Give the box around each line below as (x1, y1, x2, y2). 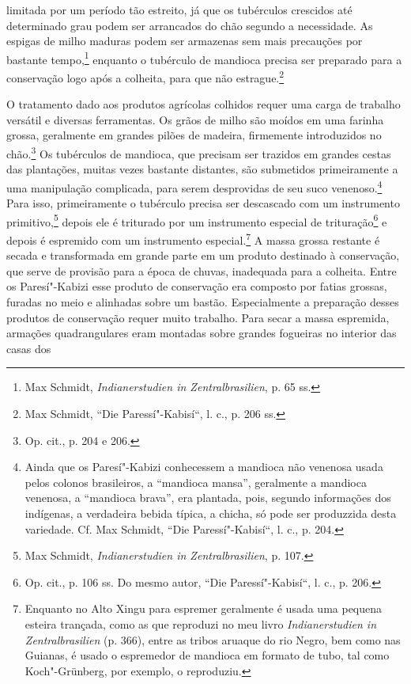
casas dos (6, 340, 51, 356)
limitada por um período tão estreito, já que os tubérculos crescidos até (6, 2, 353, 17)
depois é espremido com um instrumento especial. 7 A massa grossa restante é (6, 230, 380, 248)
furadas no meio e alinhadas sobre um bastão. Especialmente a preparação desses (6, 294, 399, 310)
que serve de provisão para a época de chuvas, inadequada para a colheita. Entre (6, 262, 397, 279)
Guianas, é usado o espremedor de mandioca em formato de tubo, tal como (25, 647, 390, 663)
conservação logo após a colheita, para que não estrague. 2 (6, 67, 285, 85)
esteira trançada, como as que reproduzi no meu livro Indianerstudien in (25, 615, 377, 632)
